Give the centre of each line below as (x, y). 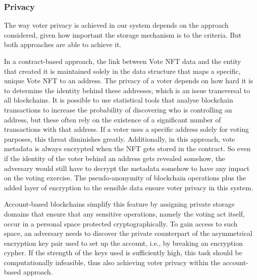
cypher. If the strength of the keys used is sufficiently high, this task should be (123, 252)
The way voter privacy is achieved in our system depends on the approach (116, 25)
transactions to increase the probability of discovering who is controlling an (118, 109)
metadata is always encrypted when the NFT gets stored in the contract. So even (127, 148)
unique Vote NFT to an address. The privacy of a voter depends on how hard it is (129, 81)
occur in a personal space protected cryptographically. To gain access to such (121, 223)
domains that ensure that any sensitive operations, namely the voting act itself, (125, 213)
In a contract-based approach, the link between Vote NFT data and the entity (123, 61)
